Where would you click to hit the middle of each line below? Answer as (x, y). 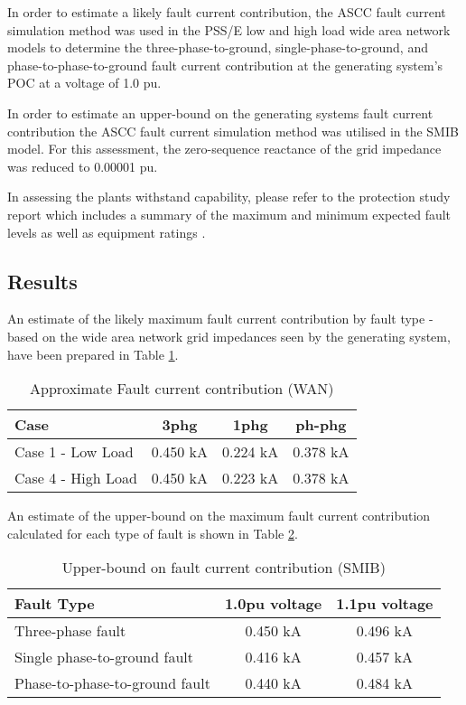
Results (42, 281)
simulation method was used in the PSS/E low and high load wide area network (229, 29)
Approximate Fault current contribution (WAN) (182, 389)
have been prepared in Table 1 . (93, 354)
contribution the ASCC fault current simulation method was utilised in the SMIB (233, 131)
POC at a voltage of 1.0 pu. (84, 83)
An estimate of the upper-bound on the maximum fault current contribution (219, 516)
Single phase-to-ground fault (104, 657)
